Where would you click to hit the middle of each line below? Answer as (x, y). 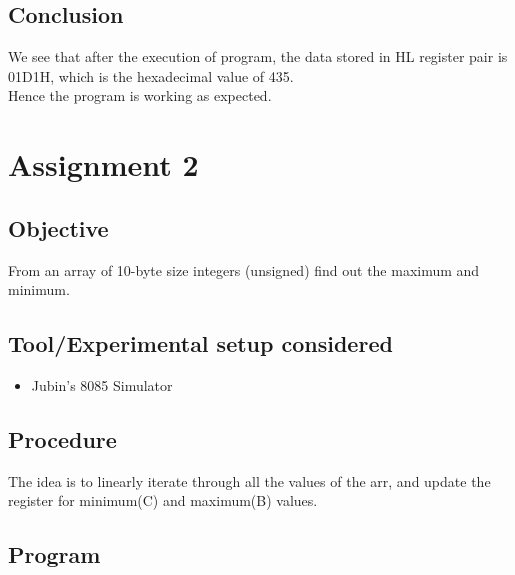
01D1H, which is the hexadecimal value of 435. (151, 75)
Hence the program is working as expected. (140, 95)
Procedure (62, 438)
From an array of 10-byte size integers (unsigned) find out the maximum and (244, 269)
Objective (58, 227)
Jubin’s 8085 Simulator (102, 384)
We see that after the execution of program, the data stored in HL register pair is (258, 56)
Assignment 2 (103, 164)
